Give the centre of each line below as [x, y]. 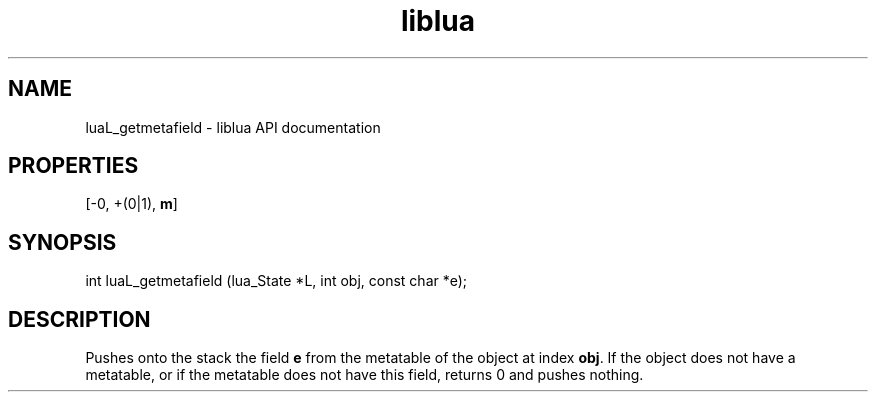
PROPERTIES [73, 166]
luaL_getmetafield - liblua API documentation [233, 127]
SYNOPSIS [62, 242]
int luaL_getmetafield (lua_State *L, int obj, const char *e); [276, 281]
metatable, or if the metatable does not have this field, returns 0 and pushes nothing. [364, 375]
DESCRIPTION [79, 319]
